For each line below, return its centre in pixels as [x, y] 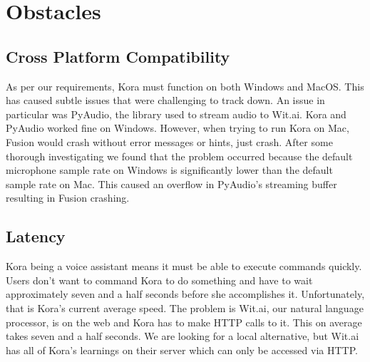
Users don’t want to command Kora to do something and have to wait [159, 280]
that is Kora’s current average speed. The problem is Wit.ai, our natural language [185, 307]
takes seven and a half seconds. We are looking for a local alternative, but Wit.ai [183, 336]
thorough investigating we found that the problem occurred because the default [179, 156]
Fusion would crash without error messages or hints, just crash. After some [169, 141]
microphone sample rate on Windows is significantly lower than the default [169, 170]
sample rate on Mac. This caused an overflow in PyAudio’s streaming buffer [171, 183]
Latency [36, 236]
